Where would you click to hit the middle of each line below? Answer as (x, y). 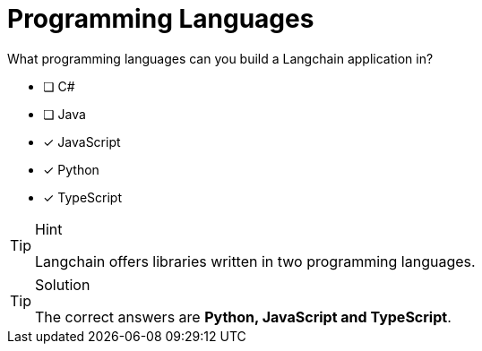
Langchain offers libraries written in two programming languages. (255, 261)
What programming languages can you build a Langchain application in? (220, 58)
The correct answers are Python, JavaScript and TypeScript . (243, 317)
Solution (63, 284)
